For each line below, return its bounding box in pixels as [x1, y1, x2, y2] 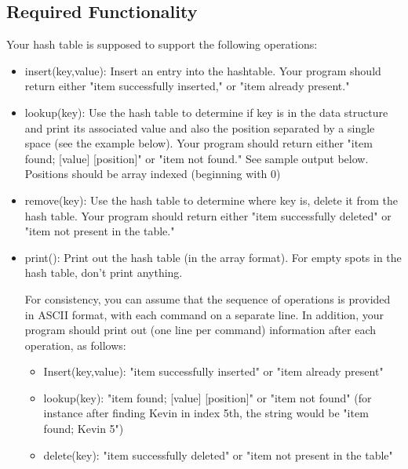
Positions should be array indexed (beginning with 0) [24, 165, 281, 182]
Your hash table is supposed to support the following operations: [6, 36, 318, 53]
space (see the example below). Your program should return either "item [24, 135, 373, 151]
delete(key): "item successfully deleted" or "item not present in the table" [43, 446, 393, 463]
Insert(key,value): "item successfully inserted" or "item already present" [43, 363, 384, 380]
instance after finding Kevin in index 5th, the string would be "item [43, 405, 369, 421]
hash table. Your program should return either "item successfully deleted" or [24, 207, 392, 224]
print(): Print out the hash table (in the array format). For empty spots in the [24, 249, 402, 265]
